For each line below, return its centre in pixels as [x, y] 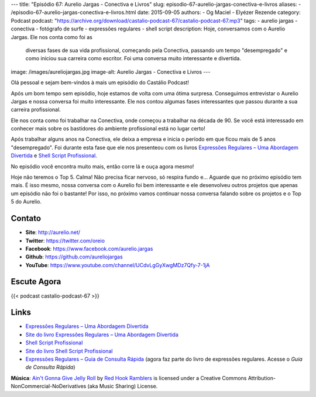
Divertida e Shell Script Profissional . [54, 156]
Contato [26, 218]
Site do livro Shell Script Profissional [69, 351]
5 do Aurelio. [26, 202]
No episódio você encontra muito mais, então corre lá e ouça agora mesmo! [102, 166]
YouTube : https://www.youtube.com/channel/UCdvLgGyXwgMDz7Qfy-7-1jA [118, 265]
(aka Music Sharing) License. [123, 386]
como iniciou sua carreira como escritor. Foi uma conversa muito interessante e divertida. [133, 58]
